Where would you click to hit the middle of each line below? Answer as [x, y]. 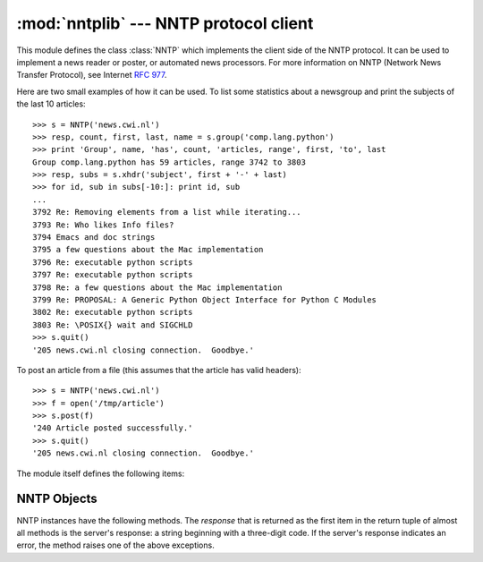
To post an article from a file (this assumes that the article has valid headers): [159, 370]
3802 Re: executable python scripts [113, 312]
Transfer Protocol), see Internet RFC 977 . [92, 75]
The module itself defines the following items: [101, 473]
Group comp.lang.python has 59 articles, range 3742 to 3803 [169, 162]
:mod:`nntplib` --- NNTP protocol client [165, 23]
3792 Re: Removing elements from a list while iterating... [167, 212]
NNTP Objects [57, 499]
